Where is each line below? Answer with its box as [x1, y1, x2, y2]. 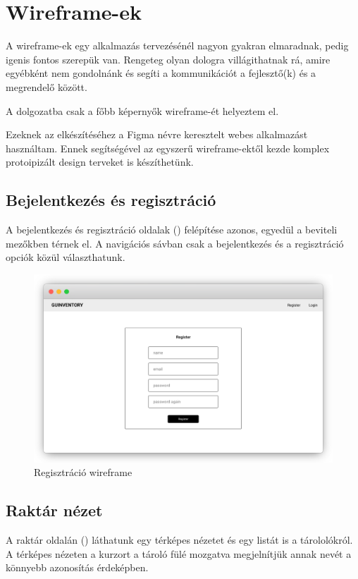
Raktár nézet [6, 499, 103, 521]
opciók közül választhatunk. [6, 250, 125, 264]
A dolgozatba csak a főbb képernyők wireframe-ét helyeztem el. [6, 103, 279, 118]
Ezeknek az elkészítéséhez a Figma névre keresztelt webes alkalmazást [6, 127, 308, 142]
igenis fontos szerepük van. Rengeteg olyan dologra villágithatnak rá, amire [6, 51, 331, 66]
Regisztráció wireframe [34, 465, 132, 480]
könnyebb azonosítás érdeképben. [6, 560, 149, 575]
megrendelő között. [6, 79, 87, 94]
